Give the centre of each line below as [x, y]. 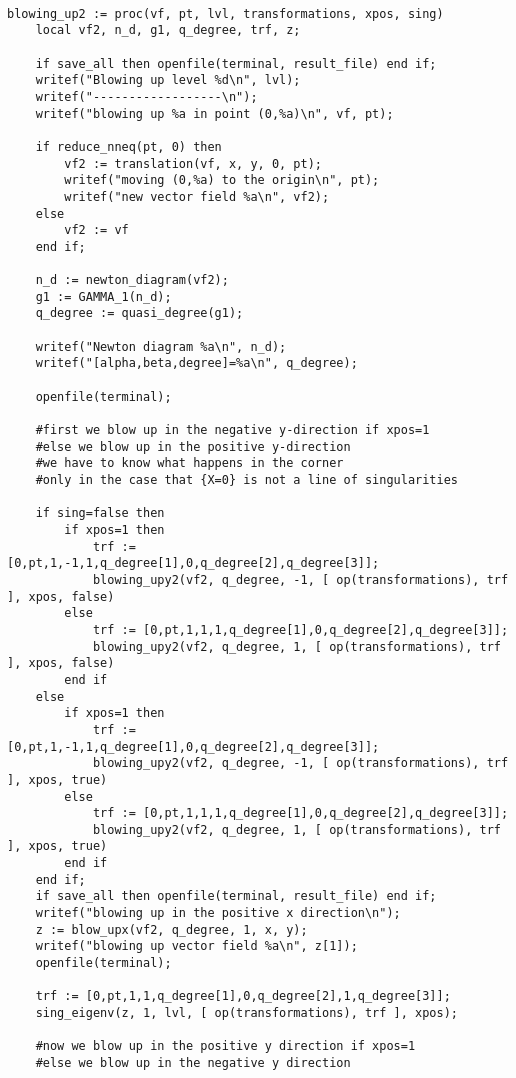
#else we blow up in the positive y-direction [193, 446]
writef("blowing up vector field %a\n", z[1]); [196, 946]
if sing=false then [100, 513]
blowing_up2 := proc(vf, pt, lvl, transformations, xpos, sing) [225, 13]
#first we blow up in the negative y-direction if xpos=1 [232, 430]
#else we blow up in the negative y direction [193, 1063]
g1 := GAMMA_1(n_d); [103, 296]
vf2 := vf [96, 230]
